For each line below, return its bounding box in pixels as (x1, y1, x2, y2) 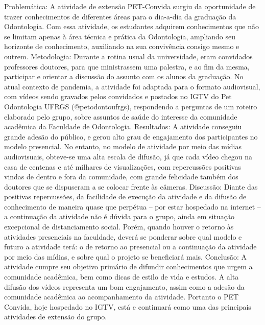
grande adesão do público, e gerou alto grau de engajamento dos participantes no (4, 131, 258, 142)
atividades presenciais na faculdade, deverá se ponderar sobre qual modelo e (4, 231, 242, 242)
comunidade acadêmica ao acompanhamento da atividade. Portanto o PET (4, 291, 239, 302)
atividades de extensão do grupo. (4, 311, 107, 322)
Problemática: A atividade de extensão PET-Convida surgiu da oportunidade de (4, 1, 256, 11)
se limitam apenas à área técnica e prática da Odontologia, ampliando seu (4, 31, 235, 41)
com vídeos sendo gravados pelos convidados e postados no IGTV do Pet (4, 91, 232, 102)
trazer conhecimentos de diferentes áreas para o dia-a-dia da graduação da (4, 11, 236, 21)
